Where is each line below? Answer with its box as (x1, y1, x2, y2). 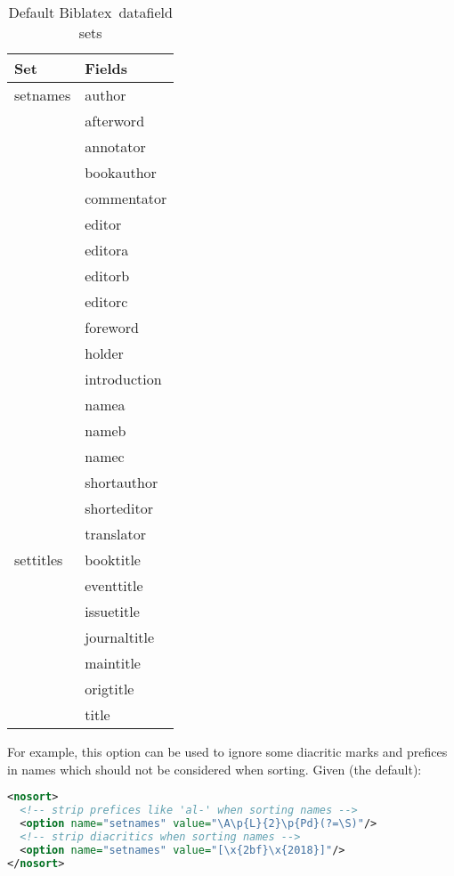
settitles (14, 549, 63, 570)
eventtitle (85, 575, 143, 596)
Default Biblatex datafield (8, 2, 173, 22)
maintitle (85, 653, 141, 673)
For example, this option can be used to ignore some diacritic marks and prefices (7, 742, 448, 760)
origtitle (85, 678, 134, 699)
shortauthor (85, 472, 158, 492)
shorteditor (85, 498, 153, 518)
